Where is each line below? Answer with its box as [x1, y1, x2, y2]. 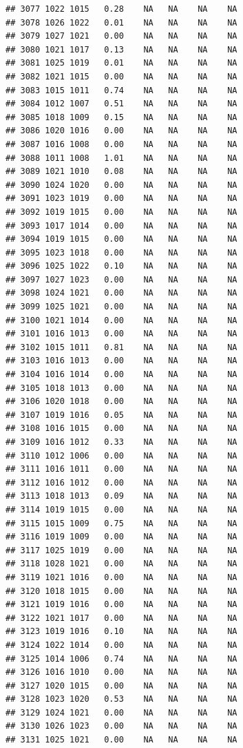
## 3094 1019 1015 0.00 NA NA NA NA [6, 234, 237, 244]
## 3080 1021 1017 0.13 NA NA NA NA [6, 44, 237, 55]
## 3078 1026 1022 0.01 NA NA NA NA [6, 17, 237, 28]
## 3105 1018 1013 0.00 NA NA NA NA [6, 383, 237, 393]
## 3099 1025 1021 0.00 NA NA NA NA [6, 302, 237, 312]
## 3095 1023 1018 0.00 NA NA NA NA [6, 247, 237, 258]
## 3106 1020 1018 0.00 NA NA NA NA [6, 396, 237, 407]
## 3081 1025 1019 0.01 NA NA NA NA [6, 58, 237, 68]
